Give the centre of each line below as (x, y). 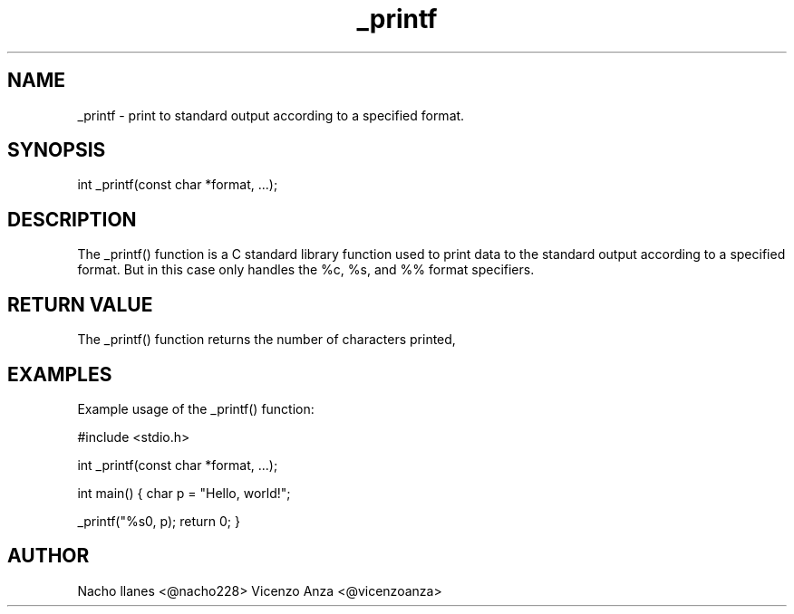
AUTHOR (48, 556)
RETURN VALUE (80, 304)
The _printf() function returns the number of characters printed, (266, 340)
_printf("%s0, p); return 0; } (159, 521)
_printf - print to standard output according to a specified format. (271, 115)
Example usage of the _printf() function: (196, 408)
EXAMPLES (60, 374)
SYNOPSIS (57, 150)
